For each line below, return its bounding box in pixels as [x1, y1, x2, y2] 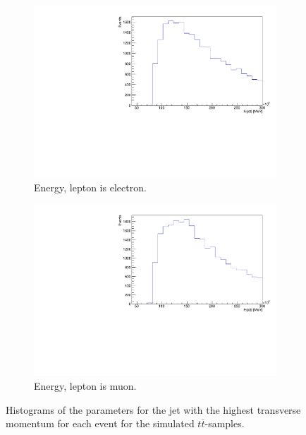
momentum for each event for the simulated [6, 416, 195, 431]
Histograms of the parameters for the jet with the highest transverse [6, 402, 301, 417]
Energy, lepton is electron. [34, 179, 147, 194]
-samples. [204, 416, 245, 431]
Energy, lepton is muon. [34, 379, 137, 393]
